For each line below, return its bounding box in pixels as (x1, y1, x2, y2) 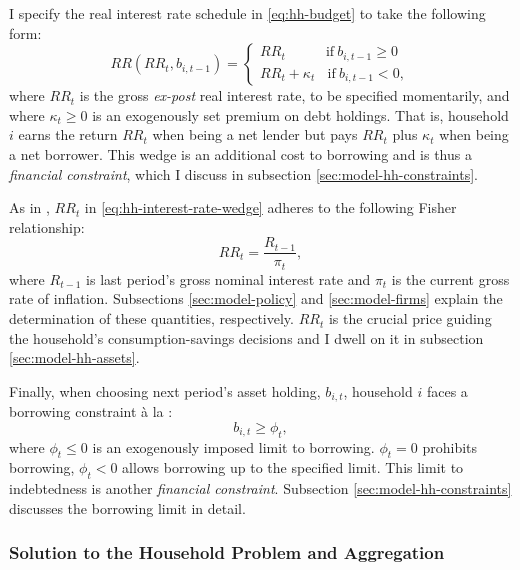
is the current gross (391, 268, 510, 289)
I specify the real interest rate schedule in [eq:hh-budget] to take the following (9, 3, 486, 23)
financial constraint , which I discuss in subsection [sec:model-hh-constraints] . (9, 163, 478, 184)
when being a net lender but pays (152, 124, 358, 145)
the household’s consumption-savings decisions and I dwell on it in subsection (9, 327, 484, 348)
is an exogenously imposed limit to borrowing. (92, 436, 375, 457)
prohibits (422, 436, 478, 457)
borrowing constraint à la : (9, 401, 173, 422)
